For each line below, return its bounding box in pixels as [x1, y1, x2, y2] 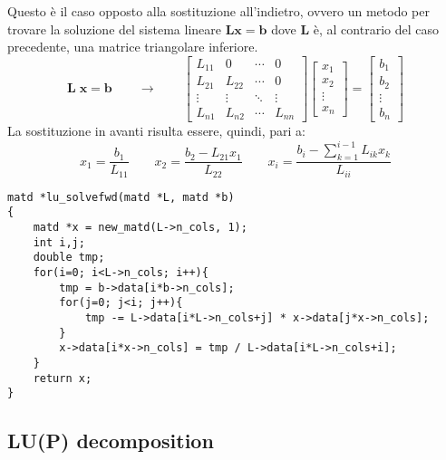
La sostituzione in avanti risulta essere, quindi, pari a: [7, 121, 305, 140]
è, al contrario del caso [313, 19, 439, 38]
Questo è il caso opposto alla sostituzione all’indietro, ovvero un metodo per [7, 2, 431, 20]
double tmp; [33, 251, 105, 264]
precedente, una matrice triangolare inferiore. [7, 37, 258, 56]
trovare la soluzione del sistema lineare [7, 19, 221, 38]
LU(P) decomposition [7, 426, 214, 455]
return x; [33, 371, 92, 385]
